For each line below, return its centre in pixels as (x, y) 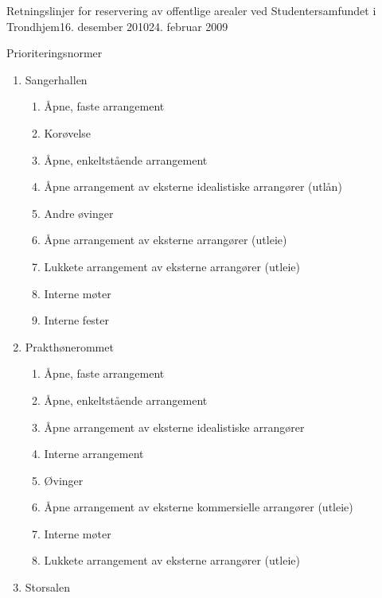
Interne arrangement (94, 454)
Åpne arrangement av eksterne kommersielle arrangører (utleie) (199, 507)
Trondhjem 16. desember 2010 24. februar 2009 (117, 26)
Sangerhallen (56, 79)
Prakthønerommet (69, 346)
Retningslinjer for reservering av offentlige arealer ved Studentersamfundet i (191, 10)
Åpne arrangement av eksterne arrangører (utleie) (166, 240)
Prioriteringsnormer (55, 53)
